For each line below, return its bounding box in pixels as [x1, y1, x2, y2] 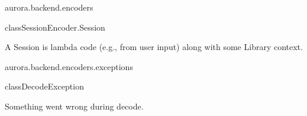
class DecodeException [5, 80, 84, 92]
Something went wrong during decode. [5, 100, 144, 112]
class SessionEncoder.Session [5, 21, 105, 33]
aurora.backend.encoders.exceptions [5, 60, 133, 72]
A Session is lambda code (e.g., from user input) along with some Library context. [5, 41, 303, 53]
